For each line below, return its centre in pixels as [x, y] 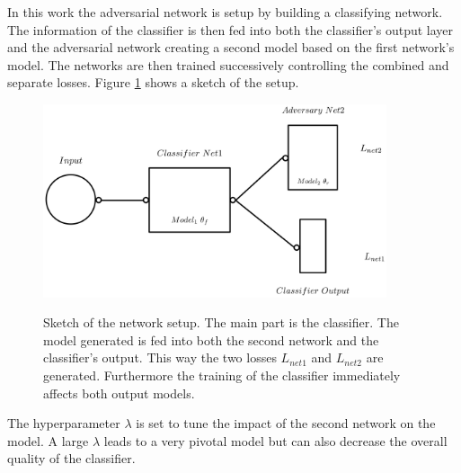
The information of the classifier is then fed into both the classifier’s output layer [230, 29]
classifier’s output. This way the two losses [160, 357]
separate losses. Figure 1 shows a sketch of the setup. [153, 82]
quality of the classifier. [71, 458]
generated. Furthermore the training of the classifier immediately [222, 375]
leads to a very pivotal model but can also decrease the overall [275, 440]
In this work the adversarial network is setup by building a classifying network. [225, 12]
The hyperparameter [64, 423]
